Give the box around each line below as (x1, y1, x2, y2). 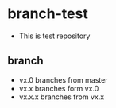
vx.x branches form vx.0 (18, 83, 99, 93)
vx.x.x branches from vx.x (18, 92, 105, 102)
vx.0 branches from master (18, 75, 108, 84)
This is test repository (18, 31, 91, 40)
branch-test (7, 5, 88, 23)
